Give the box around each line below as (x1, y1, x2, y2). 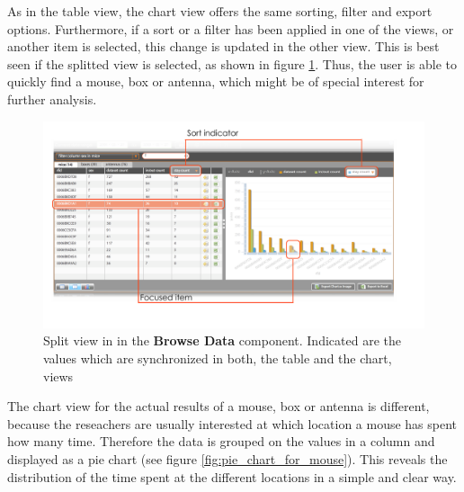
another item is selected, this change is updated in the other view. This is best (7, 37, 440, 56)
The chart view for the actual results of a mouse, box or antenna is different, (7, 397, 430, 416)
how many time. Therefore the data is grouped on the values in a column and (7, 432, 435, 451)
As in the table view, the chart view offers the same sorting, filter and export (7, 2, 433, 20)
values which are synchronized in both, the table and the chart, (43, 348, 392, 367)
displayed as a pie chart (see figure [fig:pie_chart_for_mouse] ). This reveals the (7, 449, 448, 468)
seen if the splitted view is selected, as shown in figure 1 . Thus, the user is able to (7, 54, 458, 73)
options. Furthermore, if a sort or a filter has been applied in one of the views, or (7, 19, 454, 38)
